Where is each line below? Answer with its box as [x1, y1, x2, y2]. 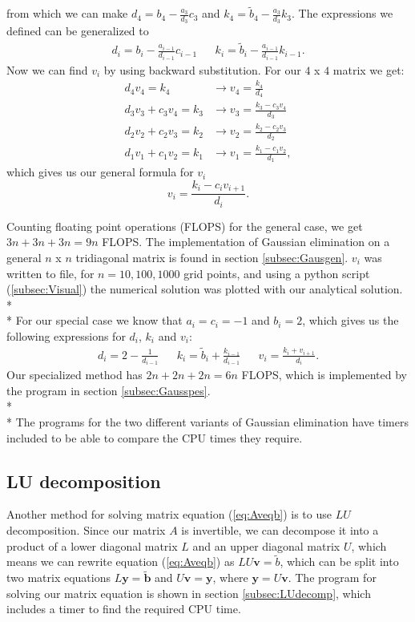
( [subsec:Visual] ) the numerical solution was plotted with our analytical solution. [6, 281, 403, 297]
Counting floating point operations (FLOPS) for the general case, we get [6, 217, 363, 234]
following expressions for [6, 327, 126, 344]
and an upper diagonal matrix [192, 537, 340, 554]
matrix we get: [332, 61, 405, 78]
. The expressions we [291, 5, 393, 22]
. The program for [288, 569, 377, 586]
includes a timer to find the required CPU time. [6, 600, 241, 617]
